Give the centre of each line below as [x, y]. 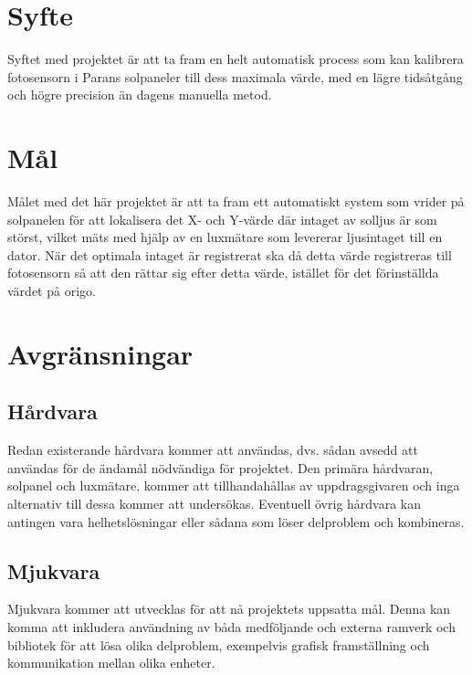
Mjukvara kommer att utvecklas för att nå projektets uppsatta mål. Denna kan [229, 609]
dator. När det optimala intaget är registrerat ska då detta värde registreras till [230, 254]
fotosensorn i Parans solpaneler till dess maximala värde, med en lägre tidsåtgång [235, 76]
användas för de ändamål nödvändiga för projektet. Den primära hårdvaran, [220, 467]
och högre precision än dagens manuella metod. [140, 95]
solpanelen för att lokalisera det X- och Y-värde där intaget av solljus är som [222, 219]
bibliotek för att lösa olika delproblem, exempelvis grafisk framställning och [219, 644]
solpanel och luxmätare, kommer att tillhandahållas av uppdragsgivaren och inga [234, 485]
